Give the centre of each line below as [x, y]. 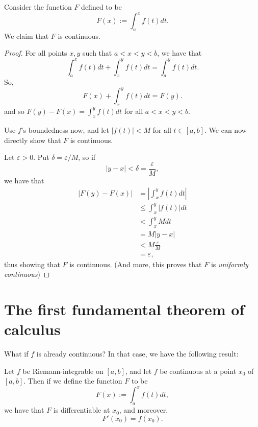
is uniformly [229, 264]
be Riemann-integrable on [63, 371]
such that [97, 53]
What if [16, 354]
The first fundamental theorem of [124, 309]
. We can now [226, 130]
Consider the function [38, 7]
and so [14, 111]
